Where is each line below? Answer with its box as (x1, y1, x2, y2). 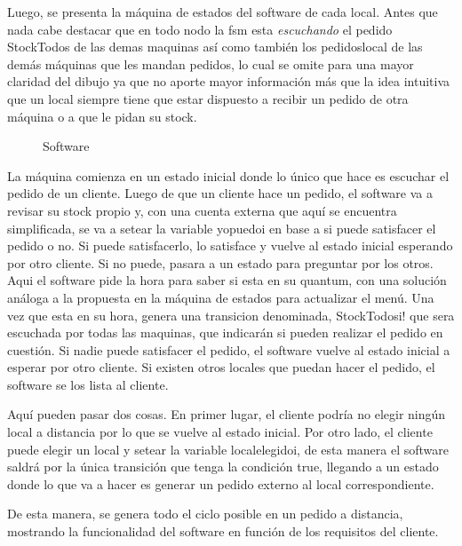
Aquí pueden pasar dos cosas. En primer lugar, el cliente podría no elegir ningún (7, 405, 446, 423)
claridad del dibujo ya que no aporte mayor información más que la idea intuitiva (7, 72, 450, 91)
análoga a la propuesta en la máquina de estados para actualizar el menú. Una (7, 288, 434, 306)
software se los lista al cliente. (7, 375, 169, 393)
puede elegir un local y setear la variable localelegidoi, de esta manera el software (7, 439, 449, 458)
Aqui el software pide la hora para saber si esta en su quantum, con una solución (7, 271, 447, 289)
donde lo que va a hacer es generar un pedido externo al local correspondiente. (7, 474, 434, 493)
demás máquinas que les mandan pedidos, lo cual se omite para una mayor (7, 54, 414, 73)
